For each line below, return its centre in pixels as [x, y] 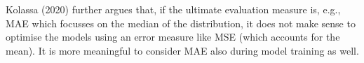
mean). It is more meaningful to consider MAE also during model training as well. [182, 50]
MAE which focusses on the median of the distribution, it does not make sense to [181, 23]
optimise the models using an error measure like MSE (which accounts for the [173, 37]
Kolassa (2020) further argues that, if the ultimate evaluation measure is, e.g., [173, 9]
